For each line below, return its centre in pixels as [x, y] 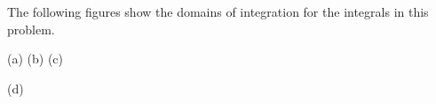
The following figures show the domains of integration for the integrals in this [218, 11]
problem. [31, 29]
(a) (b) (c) [35, 59]
